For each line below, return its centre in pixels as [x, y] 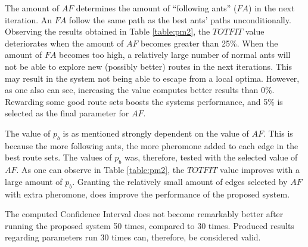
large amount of [34, 181]
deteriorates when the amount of [64, 43]
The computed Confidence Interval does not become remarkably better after [144, 214]
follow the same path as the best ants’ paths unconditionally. [180, 19]
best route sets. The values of [58, 157]
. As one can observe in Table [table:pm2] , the [100, 170]
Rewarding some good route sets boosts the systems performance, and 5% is [144, 101]
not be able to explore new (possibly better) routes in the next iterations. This [148, 66]
